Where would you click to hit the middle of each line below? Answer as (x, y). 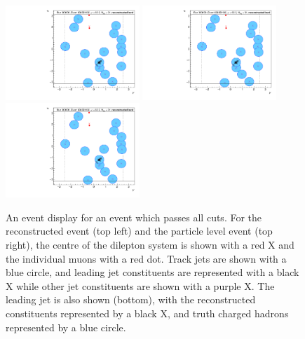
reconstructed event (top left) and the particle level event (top (139, 231)
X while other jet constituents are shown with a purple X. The (140, 285)
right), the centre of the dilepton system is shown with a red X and (150, 245)
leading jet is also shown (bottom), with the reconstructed (131, 299)
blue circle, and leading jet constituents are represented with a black (152, 272)
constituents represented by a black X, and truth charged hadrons (147, 313)
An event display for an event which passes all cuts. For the (134, 217)
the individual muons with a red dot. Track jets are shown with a (146, 258)
